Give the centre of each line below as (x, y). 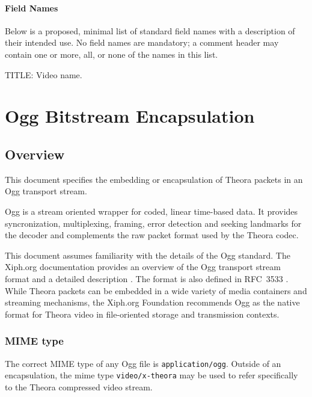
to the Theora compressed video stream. (79, 386)
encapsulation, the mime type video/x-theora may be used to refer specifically (151, 375)
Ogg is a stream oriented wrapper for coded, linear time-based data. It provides (151, 211)
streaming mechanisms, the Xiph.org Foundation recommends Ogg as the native (152, 302)
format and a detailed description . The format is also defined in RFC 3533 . (147, 278)
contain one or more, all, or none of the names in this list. (112, 54)
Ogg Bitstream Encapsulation (130, 116)
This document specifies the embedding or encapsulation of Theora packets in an (154, 179)
